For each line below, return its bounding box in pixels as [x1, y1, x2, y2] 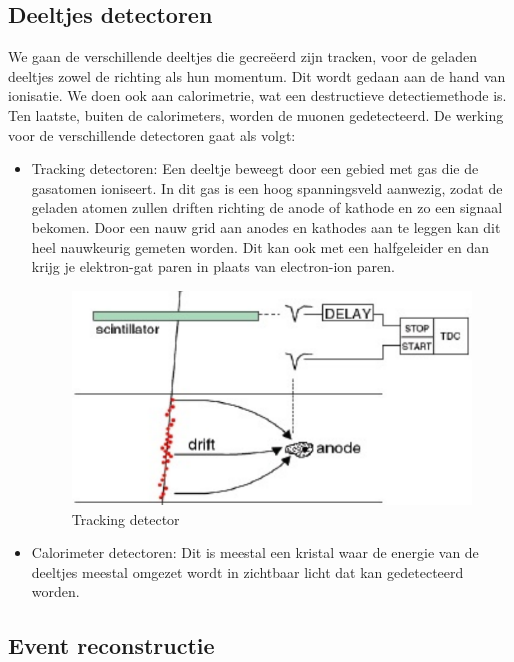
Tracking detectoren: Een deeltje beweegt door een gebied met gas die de [31, 158, 479, 179]
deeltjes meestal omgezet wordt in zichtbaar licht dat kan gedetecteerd [31, 561, 464, 582]
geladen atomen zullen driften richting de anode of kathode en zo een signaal [31, 197, 503, 218]
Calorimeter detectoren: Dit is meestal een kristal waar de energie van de [31, 542, 479, 563]
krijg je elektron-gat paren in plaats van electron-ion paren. [31, 256, 395, 277]
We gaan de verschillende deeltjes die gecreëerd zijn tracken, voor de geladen [8, 46, 477, 67]
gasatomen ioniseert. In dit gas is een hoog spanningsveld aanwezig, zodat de [31, 177, 503, 198]
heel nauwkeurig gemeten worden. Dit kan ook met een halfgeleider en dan [31, 236, 490, 257]
